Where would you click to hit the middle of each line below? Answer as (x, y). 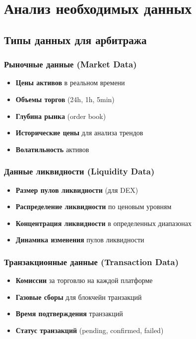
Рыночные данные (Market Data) (70, 64)
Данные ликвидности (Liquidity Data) (79, 171)
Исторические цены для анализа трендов (79, 133)
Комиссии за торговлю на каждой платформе (84, 280)
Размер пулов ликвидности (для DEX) (77, 190)
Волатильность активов (52, 149)
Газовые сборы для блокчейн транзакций (79, 297)
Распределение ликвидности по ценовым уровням (94, 206)
